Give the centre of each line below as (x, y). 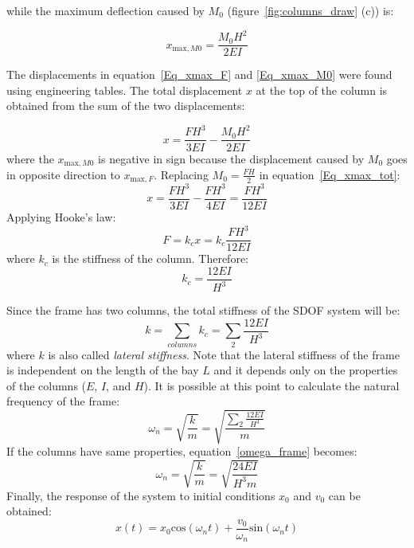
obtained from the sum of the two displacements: (126, 106)
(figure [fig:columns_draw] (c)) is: (310, 10)
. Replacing (181, 174)
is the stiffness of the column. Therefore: (150, 258)
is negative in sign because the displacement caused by (231, 158)
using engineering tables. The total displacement (125, 90)
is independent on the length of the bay (103, 370)
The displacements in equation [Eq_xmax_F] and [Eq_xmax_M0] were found (199, 74)
